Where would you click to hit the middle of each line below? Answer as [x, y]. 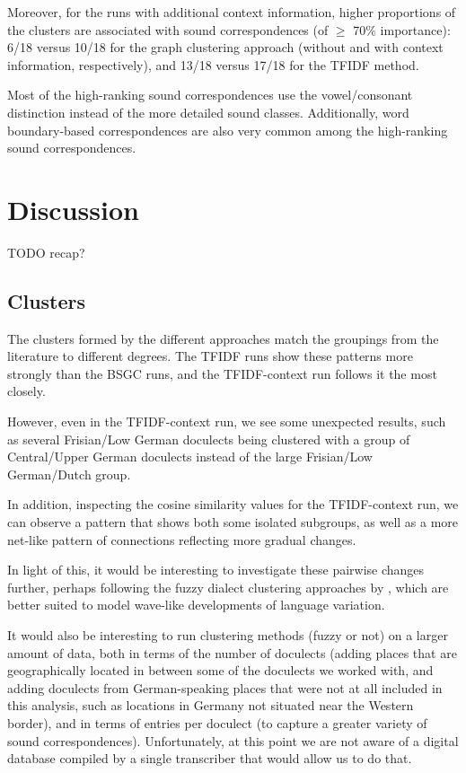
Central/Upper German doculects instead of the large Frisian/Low [190, 457]
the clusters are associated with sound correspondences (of [168, 29]
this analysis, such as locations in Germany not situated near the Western [211, 705]
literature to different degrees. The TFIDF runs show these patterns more [210, 356]
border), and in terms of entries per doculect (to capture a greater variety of [217, 722]
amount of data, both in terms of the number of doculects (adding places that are [232, 652]
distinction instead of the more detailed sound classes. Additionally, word [208, 112]
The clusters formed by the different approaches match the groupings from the [223, 338]
